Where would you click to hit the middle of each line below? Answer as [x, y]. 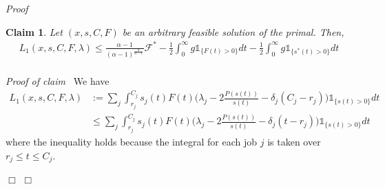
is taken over [294, 141]
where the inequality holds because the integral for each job [132, 141]
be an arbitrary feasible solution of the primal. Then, [233, 31]
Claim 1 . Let [34, 31]
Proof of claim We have [58, 81]
